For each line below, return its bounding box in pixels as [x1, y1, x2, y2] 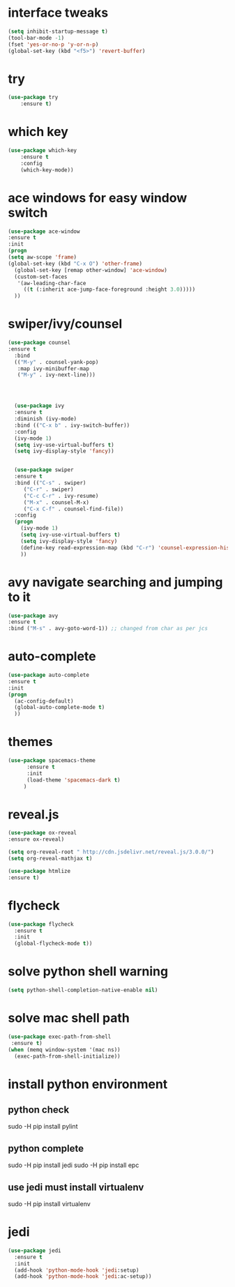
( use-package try [8, 94, 59, 101]
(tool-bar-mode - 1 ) [8, 34, 65, 41]
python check [8, 1104, 70, 1115]
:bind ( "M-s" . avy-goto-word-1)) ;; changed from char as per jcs [8, 625, 209, 632]
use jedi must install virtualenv [8, 1181, 144, 1193]
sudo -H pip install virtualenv [8, 1200, 91, 1208]
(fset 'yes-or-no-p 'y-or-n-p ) [8, 40, 99, 48]
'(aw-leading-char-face [17, 280, 86, 287]
